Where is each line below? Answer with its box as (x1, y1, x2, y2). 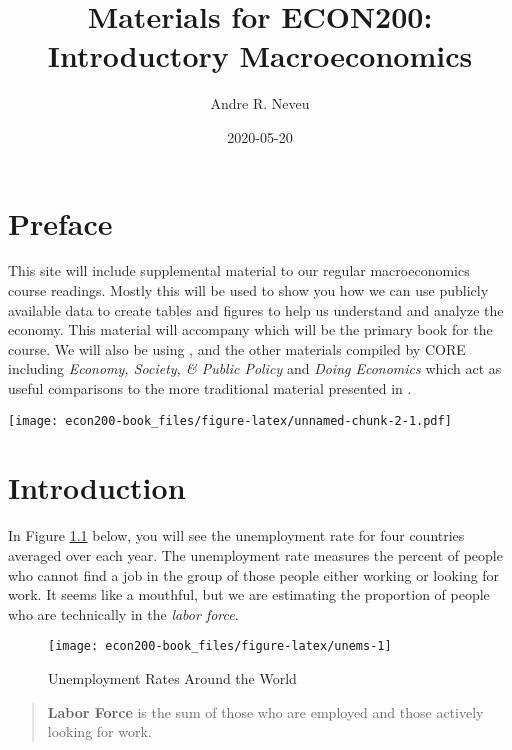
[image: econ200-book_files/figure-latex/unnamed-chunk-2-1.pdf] (8, 413, 452, 428)
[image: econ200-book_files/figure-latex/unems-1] (48, 639, 392, 654)
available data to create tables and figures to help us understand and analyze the (8, 299, 504, 320)
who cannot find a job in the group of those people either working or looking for (8, 564, 500, 585)
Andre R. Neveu (210, 93, 310, 114)
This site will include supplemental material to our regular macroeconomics (8, 260, 470, 281)
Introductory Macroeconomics (47, 35, 473, 76)
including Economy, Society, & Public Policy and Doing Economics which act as (8, 358, 502, 379)
